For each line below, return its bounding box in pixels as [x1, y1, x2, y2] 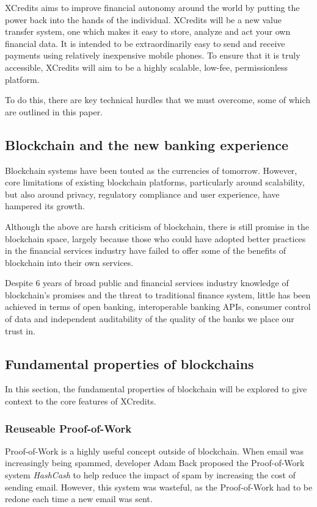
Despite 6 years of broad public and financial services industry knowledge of [5, 276, 289, 289]
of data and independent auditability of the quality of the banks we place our [5, 312, 294, 325]
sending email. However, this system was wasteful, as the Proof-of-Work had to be [5, 480, 313, 493]
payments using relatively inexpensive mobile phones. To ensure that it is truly [5, 49, 301, 62]
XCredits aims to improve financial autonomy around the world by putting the [5, 1, 300, 13]
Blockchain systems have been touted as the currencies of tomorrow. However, [5, 164, 297, 176]
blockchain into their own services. [5, 256, 134, 268]
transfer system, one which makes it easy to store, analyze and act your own [5, 25, 291, 38]
